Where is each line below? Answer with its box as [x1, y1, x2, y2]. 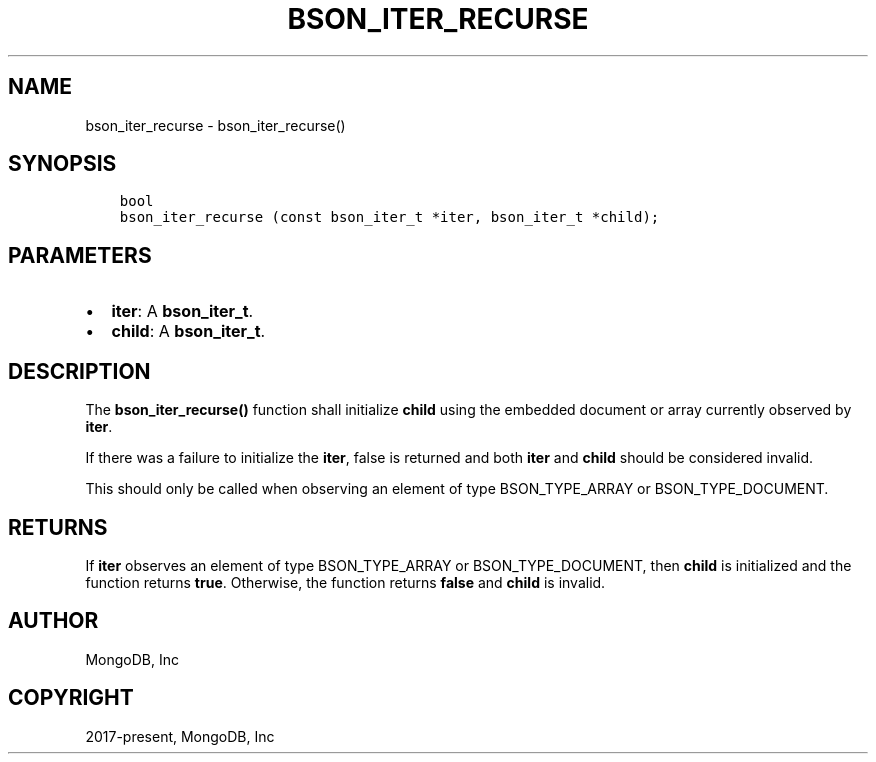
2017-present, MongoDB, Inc [85, 727, 275, 745]
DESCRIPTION [8, 358, 151, 384]
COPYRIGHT [8, 685, 134, 711]
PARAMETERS [8, 242, 152, 268]
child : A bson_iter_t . [111, 321, 266, 342]
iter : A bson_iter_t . [111, 301, 254, 322]
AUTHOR [8, 608, 99, 634]
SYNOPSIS [8, 151, 117, 177]
